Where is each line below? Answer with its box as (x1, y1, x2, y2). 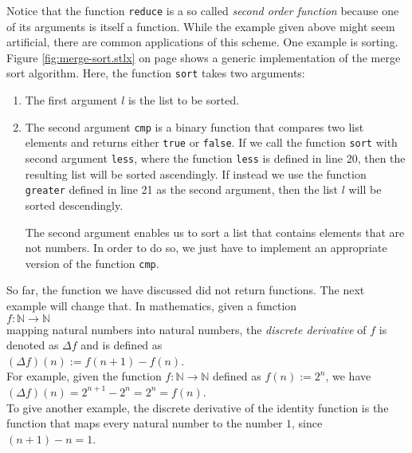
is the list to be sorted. (128, 92, 240, 108)
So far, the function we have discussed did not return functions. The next (6, 282, 365, 298)
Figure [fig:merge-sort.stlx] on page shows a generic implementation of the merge (6, 49, 401, 65)
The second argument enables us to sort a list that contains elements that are (25, 223, 405, 240)
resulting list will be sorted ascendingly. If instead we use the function (25, 165, 367, 182)
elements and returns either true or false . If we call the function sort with (25, 134, 398, 151)
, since (292, 415, 323, 431)
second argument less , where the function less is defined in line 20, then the (25, 150, 406, 166)
